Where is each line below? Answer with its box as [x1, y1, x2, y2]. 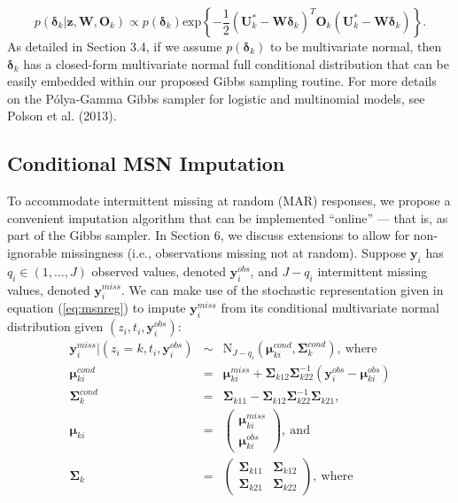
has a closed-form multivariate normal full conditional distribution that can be [23, 54, 449, 73]
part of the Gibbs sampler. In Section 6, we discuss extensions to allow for [7, 226, 410, 244]
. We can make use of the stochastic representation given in [120, 280, 444, 298]
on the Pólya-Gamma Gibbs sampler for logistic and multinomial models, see [7, 89, 425, 107]
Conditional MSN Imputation [7, 150, 285, 177]
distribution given [7, 317, 104, 336]
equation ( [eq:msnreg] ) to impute [7, 298, 186, 317]
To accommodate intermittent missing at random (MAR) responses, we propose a [7, 191, 451, 210]
